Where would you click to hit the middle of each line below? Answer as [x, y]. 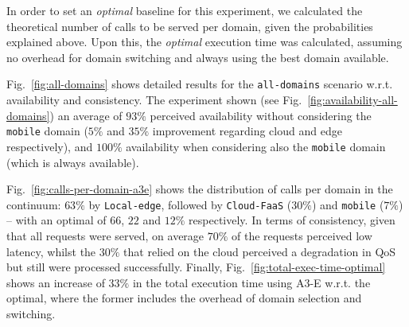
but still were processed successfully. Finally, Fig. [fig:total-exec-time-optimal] [196, 267]
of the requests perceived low [302, 235]
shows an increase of [56, 282]
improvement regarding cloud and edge [247, 131]
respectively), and [50, 146]
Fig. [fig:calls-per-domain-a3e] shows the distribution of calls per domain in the [200, 189]
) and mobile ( [348, 204]
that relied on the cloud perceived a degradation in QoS [260, 251]
